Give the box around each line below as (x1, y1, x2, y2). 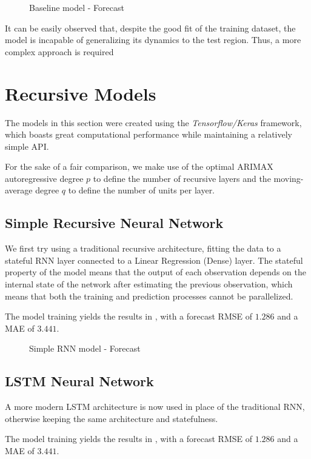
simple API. (5, 139, 49, 152)
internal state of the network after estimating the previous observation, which (5, 278, 293, 290)
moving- (273, 172, 304, 184)
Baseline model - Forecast (29, 1, 124, 13)
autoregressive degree (5, 172, 84, 184)
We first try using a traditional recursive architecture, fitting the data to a (5, 242, 281, 255)
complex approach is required (5, 45, 114, 58)
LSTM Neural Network (5, 372, 154, 390)
